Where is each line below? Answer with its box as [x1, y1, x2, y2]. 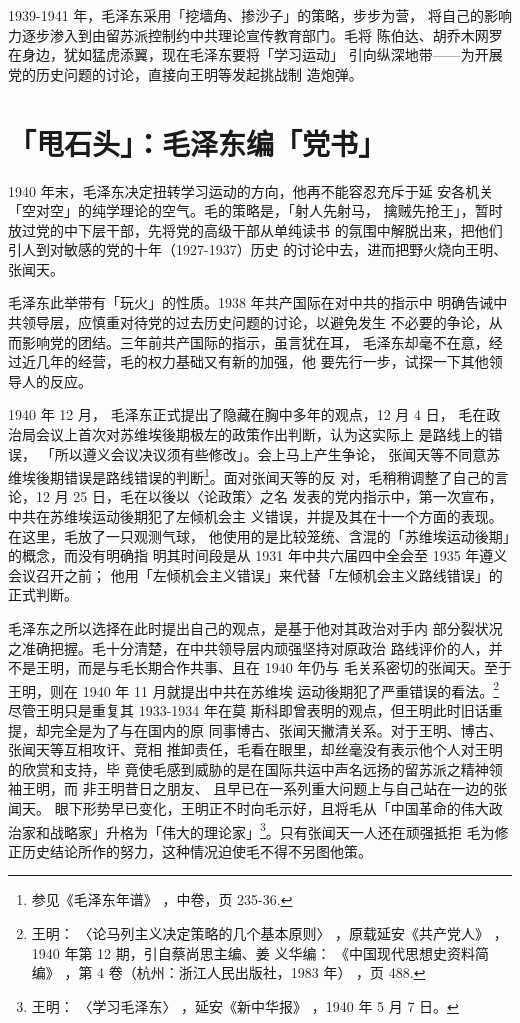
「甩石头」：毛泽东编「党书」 [8, 122, 387, 163]
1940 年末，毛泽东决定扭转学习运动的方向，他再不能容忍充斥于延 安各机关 [8, 180, 494, 201]
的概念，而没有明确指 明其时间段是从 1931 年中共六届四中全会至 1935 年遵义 [8, 545, 508, 566]
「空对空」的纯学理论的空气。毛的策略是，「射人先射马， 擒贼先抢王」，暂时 [8, 200, 503, 221]
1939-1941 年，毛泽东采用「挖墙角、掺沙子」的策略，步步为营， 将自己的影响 [8, 5, 512, 25]
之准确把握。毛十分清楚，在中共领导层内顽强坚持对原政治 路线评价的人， [8, 637, 489, 658]
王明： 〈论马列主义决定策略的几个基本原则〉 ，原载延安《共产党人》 [31, 923, 490, 944]
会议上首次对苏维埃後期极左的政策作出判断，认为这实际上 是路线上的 [35, 424, 489, 445]
